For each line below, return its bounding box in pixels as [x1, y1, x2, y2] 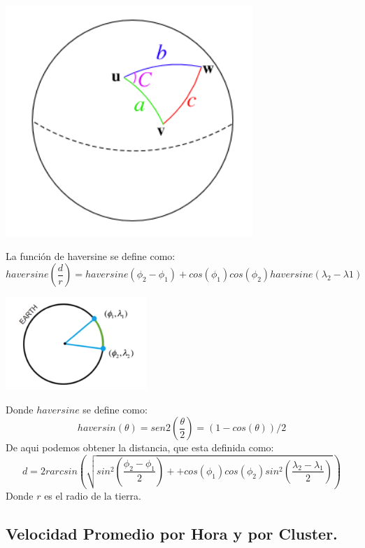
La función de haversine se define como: [6, 248, 176, 263]
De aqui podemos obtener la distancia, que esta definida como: [6, 440, 274, 455]
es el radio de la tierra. [44, 488, 141, 503]
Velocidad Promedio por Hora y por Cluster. [6, 523, 338, 544]
